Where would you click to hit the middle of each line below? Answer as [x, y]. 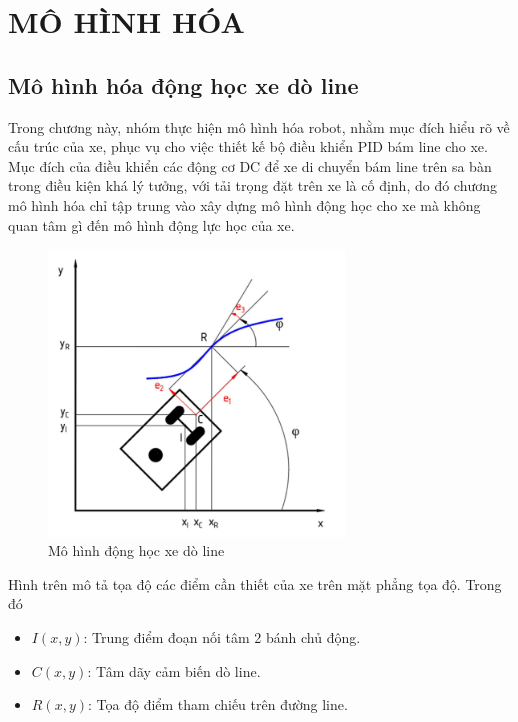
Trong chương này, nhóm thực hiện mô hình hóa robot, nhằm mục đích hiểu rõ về [259, 126]
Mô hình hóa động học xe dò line [183, 84]
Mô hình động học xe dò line [136, 550]
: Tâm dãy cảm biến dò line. [174, 670]
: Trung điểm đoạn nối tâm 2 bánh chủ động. [222, 637]
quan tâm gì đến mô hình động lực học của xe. [151, 224]
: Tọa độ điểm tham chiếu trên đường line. [218, 704]
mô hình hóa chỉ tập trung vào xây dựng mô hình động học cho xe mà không [244, 204]
